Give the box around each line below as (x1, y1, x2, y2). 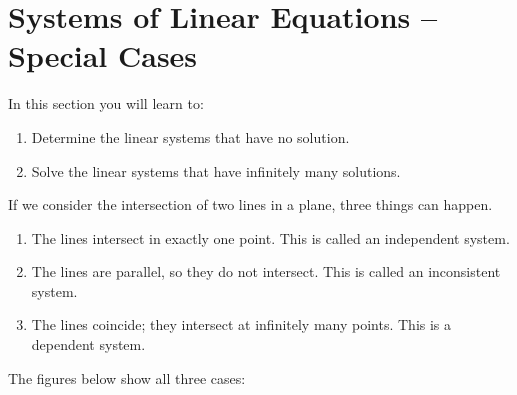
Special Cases (8, 35, 198, 76)
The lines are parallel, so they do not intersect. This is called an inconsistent (31, 261, 501, 282)
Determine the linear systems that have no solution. (31, 126, 350, 147)
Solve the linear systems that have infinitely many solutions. (31, 160, 401, 181)
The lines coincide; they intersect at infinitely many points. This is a (31, 314, 452, 335)
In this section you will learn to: (8, 93, 204, 114)
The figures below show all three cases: (8, 367, 246, 388)
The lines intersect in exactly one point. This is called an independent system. (31, 227, 510, 248)
